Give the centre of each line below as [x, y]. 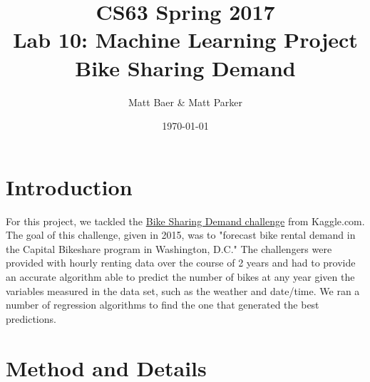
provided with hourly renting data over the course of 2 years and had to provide [181, 263]
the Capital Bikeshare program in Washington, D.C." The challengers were [169, 248]
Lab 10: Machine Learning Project [185, 40]
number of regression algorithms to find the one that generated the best [163, 305]
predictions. [31, 318]
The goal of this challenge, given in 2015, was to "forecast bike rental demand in [181, 235]
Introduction [69, 186]
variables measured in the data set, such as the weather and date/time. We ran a [183, 290]
